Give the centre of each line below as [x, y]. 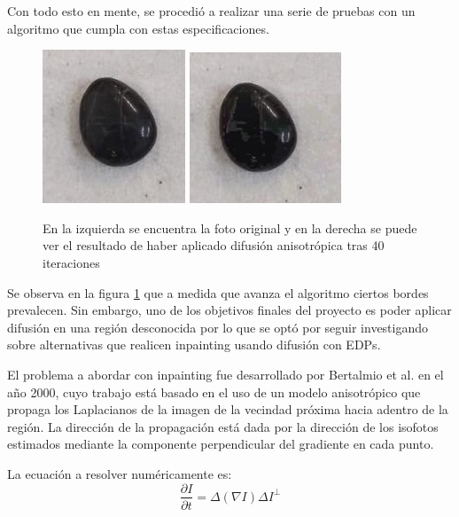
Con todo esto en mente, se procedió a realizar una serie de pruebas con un [211, 11]
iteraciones [71, 262]
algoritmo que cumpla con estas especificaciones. [138, 28]
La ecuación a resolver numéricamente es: [120, 473]
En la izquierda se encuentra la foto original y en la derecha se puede [230, 227]
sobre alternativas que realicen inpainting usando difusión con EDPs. [194, 345]
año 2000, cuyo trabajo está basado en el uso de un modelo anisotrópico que [214, 392]
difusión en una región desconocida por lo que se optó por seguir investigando [218, 327]
